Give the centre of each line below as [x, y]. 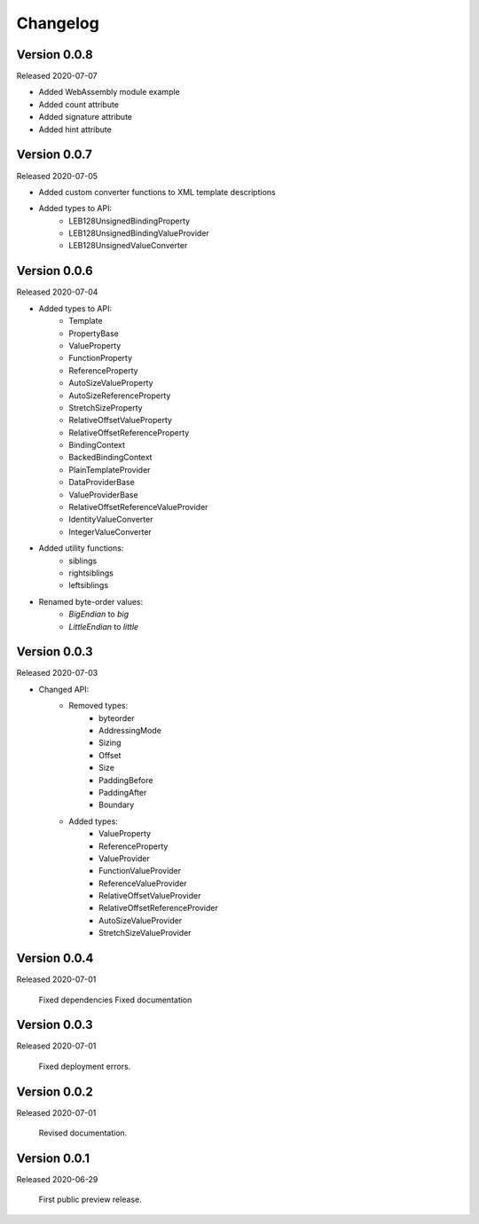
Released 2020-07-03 [57, 673]
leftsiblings [89, 585]
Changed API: [64, 689]
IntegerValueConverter [110, 531]
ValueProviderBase [103, 494]
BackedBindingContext [110, 458]
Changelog [58, 23]
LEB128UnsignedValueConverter [128, 246]
